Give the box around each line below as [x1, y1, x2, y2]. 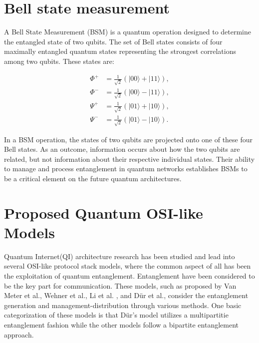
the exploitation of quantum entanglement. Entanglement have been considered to [4, 270, 255, 281]
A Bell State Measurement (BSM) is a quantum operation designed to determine [4, 26, 251, 37]
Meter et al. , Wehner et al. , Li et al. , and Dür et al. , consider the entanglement [4, 290, 249, 301]
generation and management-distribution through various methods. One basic [4, 300, 242, 310]
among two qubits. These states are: [4, 55, 114, 66]
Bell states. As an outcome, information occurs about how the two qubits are [4, 144, 240, 154]
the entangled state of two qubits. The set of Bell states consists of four [4, 36, 223, 46]
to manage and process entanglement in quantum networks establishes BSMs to [4, 163, 248, 174]
